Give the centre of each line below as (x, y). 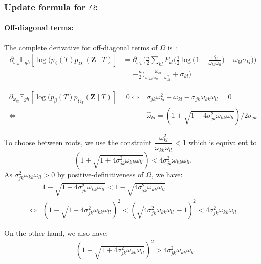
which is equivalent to (223, 142)
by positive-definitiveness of (101, 174)
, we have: (167, 174)
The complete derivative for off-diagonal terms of (81, 47)
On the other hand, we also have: (56, 232)
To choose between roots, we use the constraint (78, 142)
